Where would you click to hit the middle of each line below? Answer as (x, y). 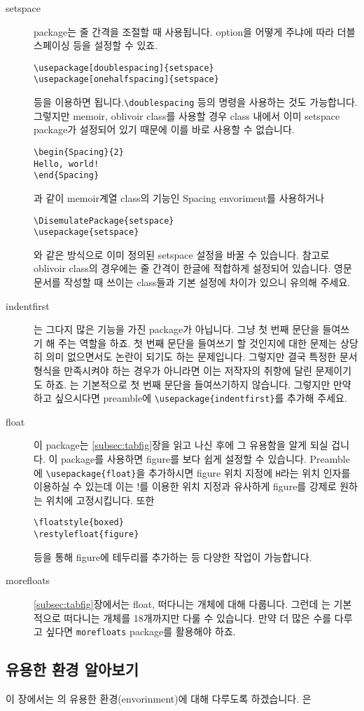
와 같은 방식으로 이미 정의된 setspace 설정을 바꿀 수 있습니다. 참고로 (182, 254)
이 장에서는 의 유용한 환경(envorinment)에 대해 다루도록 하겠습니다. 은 (159, 698)
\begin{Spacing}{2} (79, 152)
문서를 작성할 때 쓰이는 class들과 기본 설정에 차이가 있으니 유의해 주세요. (192, 282)
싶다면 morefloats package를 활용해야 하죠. (141, 631)
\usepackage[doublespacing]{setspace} (124, 68)
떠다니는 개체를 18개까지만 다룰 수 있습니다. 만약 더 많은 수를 (198, 617)
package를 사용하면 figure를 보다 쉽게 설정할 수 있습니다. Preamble (205, 459)
